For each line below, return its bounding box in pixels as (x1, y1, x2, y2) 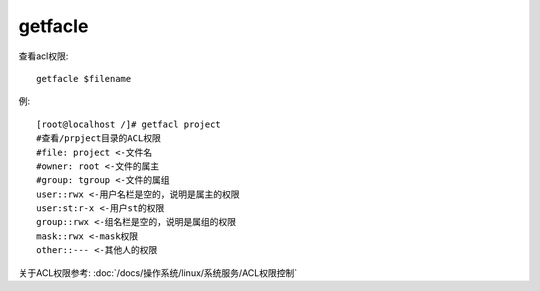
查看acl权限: (18, 50, 69, 62)
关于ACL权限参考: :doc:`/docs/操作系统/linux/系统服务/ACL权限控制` (18, 266, 298, 279)
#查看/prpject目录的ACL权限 (36, 133, 162, 144)
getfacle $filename (36, 73, 132, 84)
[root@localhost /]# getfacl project (36, 118, 222, 130)
